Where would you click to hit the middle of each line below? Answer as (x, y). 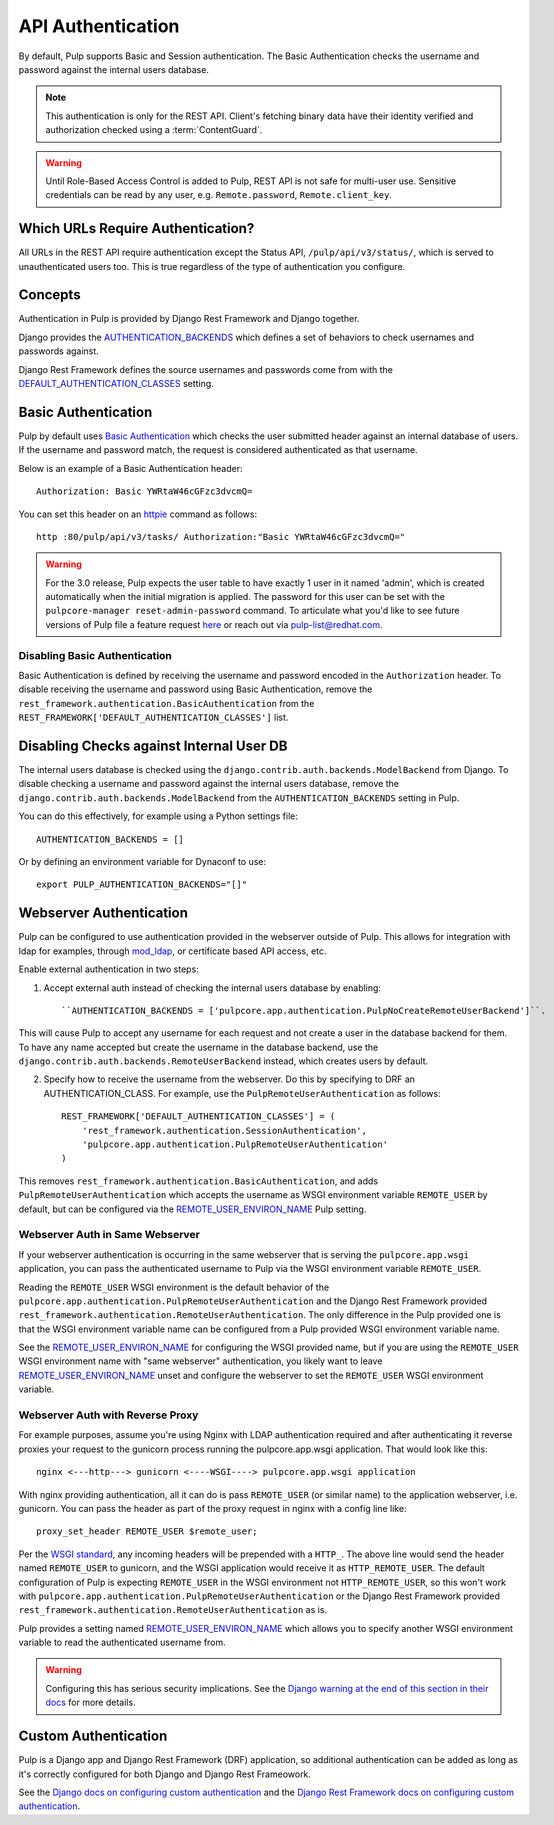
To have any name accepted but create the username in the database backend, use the (198, 1047)
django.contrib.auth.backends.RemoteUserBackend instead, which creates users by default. (223, 1061)
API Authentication (99, 26)
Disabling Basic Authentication (95, 655)
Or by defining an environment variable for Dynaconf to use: (142, 862)
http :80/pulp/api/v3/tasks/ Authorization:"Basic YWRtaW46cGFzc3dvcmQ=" (221, 536)
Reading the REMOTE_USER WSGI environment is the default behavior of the (174, 1287)
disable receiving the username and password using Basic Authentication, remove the (195, 689)
